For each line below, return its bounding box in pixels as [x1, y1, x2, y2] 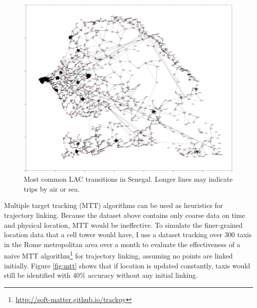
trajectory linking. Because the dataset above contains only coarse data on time [4, 209, 245, 220]
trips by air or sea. [24, 183, 80, 194]
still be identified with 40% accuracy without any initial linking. [4, 270, 198, 280]
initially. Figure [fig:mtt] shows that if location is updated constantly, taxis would [4, 260, 251, 270]
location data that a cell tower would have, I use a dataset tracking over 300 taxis [4, 229, 252, 240]
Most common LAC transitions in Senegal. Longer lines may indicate [24, 174, 233, 184]
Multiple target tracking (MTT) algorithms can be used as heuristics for [4, 200, 223, 210]
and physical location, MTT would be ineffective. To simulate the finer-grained [4, 219, 243, 230]
